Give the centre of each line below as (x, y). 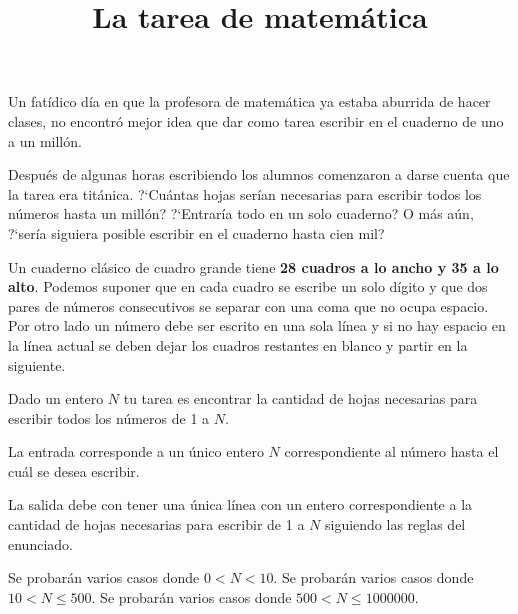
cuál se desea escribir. (74, 470)
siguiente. (37, 364)
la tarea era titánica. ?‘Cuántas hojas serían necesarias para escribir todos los (245, 193)
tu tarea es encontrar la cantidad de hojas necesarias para (300, 398)
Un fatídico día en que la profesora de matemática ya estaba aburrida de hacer (249, 101)
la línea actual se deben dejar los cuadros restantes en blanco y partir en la (238, 344)
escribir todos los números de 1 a (109, 417)
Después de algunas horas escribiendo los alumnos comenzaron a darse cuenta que (259, 174)
